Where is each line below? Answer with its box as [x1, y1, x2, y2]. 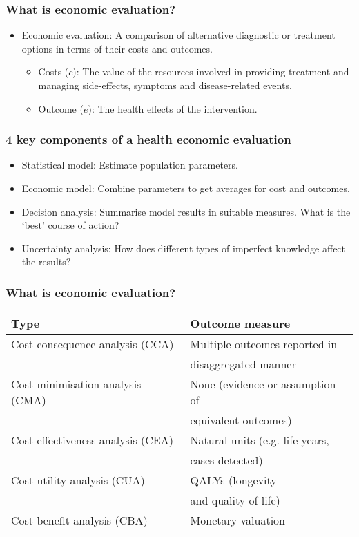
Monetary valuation [190, 512, 285, 529]
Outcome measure [190, 315, 291, 332]
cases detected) [190, 452, 263, 469]
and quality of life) [190, 492, 280, 509]
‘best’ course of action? [21, 218, 119, 232]
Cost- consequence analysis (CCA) [11, 336, 174, 352]
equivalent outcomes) [190, 412, 292, 428]
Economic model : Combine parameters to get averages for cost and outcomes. [21, 181, 350, 195]
